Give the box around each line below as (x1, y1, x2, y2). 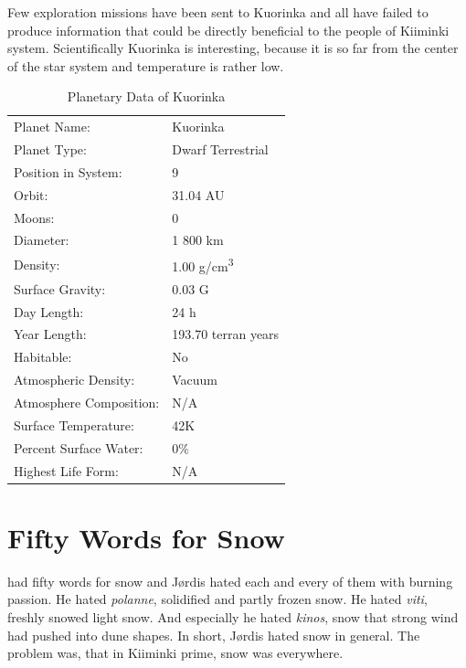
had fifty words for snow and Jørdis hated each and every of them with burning (7, 571, 453, 590)
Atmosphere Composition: (14, 393, 160, 411)
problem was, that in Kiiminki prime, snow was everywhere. (7, 643, 344, 663)
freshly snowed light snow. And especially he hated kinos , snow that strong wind (7, 607, 459, 626)
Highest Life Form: (14, 461, 119, 480)
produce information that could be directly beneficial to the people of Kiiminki (7, 20, 450, 39)
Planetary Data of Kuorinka (67, 87, 226, 106)
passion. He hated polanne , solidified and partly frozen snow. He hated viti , (7, 589, 428, 609)
